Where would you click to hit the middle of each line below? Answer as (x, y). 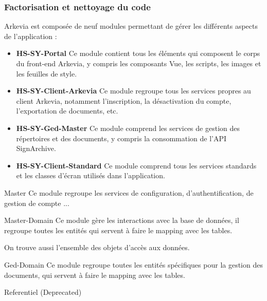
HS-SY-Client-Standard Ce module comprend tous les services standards (136, 165)
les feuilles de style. (47, 73)
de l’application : (31, 36)
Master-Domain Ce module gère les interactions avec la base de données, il (122, 220)
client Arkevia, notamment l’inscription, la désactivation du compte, (124, 100)
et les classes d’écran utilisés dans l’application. (91, 175)
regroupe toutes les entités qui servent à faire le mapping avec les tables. (118, 230)
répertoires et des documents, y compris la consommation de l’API (121, 138)
